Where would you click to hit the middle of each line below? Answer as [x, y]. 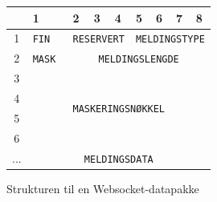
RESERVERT [98, 40]
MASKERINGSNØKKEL [119, 109]
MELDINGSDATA [119, 159]
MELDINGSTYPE [170, 40]
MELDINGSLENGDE [139, 60]
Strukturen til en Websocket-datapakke [103, 188]
